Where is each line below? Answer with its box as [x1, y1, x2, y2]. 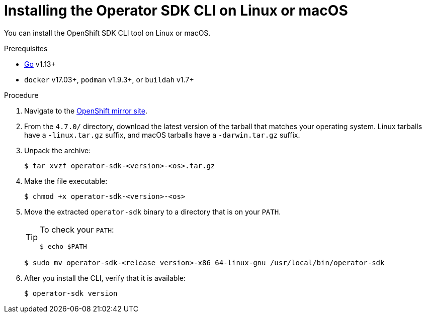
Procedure [4, 90, 39, 99]
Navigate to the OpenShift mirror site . [24, 106, 147, 115]
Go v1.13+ [24, 59, 56, 68]
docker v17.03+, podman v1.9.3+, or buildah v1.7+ [24, 75, 194, 84]
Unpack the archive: [24, 146, 91, 155]
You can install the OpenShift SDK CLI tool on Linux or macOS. [4, 28, 211, 37]
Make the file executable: [24, 176, 108, 185]
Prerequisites [4, 44, 48, 53]
